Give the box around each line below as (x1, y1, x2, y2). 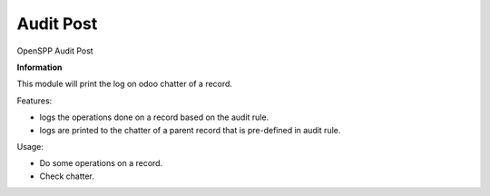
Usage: (16, 141, 44, 152)
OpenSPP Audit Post (16, 45, 94, 56)
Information (16, 62, 63, 73)
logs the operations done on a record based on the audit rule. (39, 112, 269, 122)
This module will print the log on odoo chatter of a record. (16, 78, 233, 90)
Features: (16, 95, 53, 106)
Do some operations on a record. (39, 158, 163, 169)
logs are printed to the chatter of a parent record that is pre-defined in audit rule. (39, 124, 341, 135)
